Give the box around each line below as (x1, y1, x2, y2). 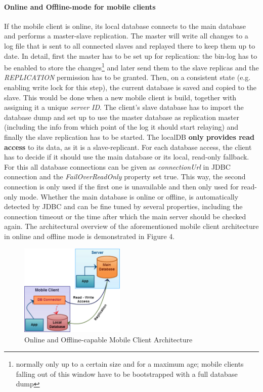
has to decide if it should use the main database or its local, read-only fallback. (4, 151, 249, 162)
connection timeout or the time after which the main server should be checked (4, 211, 246, 221)
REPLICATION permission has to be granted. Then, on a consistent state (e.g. (4, 72, 251, 83)
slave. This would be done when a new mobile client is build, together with (4, 92, 237, 102)
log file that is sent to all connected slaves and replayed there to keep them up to (4, 40, 255, 51)
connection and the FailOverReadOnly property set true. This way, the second (4, 171, 246, 182)
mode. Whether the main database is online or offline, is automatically (19, 191, 239, 202)
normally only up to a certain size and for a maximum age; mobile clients (16, 359, 244, 369)
